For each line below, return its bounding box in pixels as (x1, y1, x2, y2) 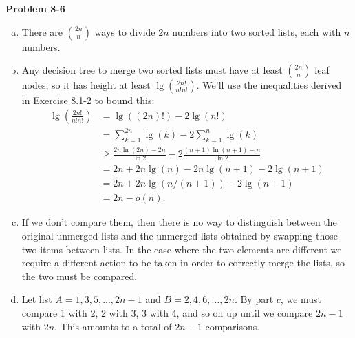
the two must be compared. (21, 268, 138, 283)
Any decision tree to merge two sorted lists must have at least (21, 63, 283, 77)
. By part (234, 292, 274, 306)
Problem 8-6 (6, 1, 65, 15)
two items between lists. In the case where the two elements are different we (21, 242, 342, 256)
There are (21, 24, 63, 39)
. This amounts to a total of (54, 319, 172, 333)
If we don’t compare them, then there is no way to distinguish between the (21, 215, 337, 229)
